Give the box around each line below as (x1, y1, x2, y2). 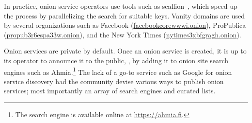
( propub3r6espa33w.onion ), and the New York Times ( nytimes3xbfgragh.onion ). (4, 29, 241, 39)
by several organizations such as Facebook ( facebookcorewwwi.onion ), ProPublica (4, 20, 246, 30)
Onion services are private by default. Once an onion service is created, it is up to (4, 46, 247, 56)
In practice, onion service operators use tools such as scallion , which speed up (4, 1, 237, 11)
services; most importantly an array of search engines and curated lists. (4, 86, 216, 96)
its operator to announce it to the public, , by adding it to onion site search (4, 55, 229, 65)
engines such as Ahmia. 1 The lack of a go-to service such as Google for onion (4, 65, 232, 77)
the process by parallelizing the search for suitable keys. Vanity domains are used (4, 10, 245, 20)
